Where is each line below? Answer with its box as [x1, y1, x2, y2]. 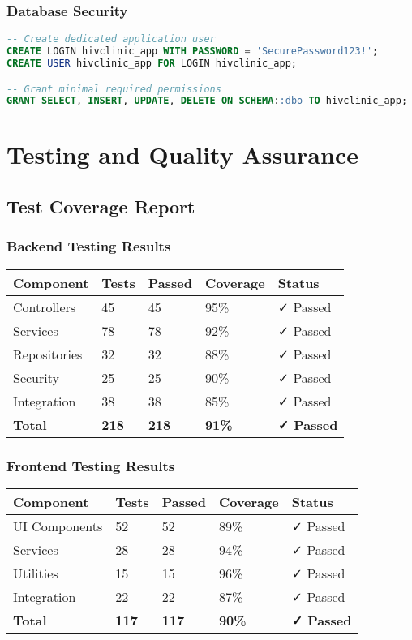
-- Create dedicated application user [6, 33, 216, 45]
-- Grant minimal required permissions [6, 83, 221, 95]
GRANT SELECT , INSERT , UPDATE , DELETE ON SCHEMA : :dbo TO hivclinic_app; [6, 95, 408, 107]
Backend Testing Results [6, 236, 171, 256]
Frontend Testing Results [6, 455, 175, 475]
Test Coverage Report [6, 194, 195, 219]
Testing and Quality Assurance [6, 138, 358, 171]
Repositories [13, 344, 83, 363]
